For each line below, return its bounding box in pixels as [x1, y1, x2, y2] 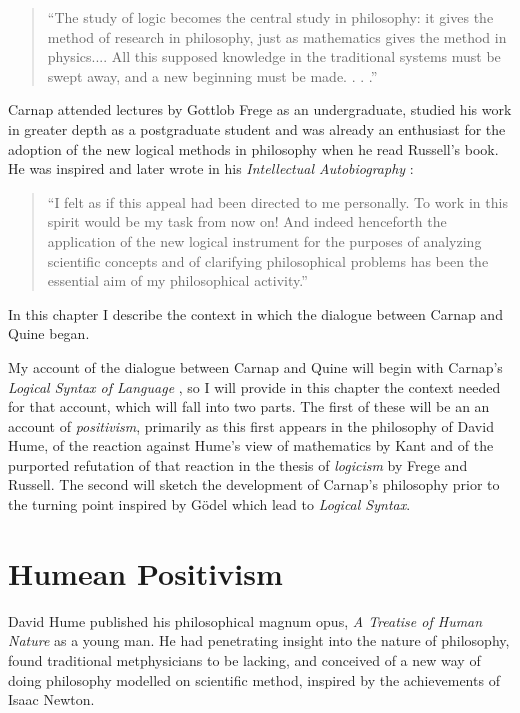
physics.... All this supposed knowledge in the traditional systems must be [47, 46, 501, 67]
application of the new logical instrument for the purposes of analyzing [47, 230, 482, 251]
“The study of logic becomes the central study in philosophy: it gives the [47, 7, 494, 27]
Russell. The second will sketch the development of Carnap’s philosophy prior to [8, 474, 500, 495]
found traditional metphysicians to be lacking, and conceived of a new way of [8, 649, 481, 670]
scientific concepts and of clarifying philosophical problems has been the [47, 250, 489, 271]
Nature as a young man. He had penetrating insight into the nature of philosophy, [8, 630, 510, 651]
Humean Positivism [8, 552, 283, 593]
